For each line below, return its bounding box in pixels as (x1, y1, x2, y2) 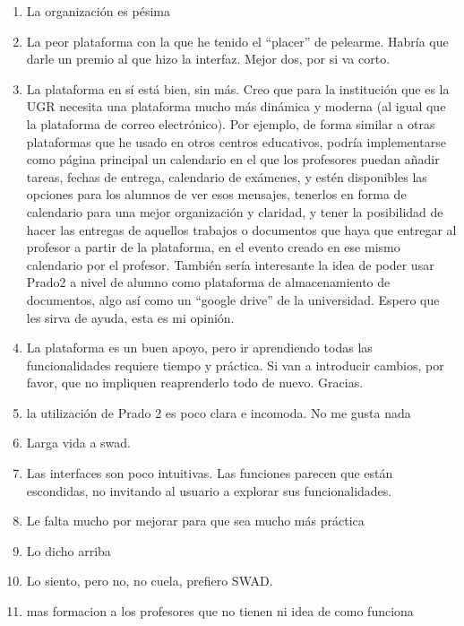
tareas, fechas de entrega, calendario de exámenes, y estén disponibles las (26, 167, 427, 186)
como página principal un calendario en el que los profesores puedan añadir (26, 150, 440, 169)
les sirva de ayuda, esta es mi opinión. (26, 308, 235, 326)
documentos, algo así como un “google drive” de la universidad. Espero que (26, 290, 440, 309)
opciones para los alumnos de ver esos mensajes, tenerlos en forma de (26, 185, 407, 204)
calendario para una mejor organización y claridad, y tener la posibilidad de (26, 202, 443, 221)
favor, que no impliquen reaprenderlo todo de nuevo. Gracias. (26, 373, 364, 392)
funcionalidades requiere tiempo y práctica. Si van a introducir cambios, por (26, 355, 444, 374)
